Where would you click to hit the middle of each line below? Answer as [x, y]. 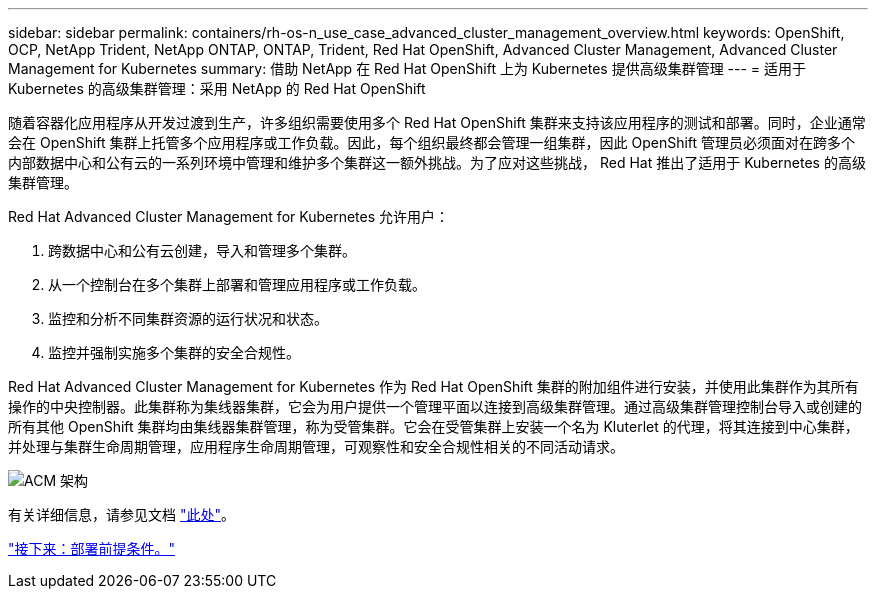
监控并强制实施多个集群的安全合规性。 [174, 352]
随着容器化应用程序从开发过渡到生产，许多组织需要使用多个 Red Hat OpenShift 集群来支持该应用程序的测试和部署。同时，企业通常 [437, 122]
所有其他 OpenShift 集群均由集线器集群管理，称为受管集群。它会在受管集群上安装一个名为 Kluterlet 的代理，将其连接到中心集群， [433, 426]
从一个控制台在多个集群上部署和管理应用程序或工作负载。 [237, 284]
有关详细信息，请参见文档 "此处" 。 [121, 514]
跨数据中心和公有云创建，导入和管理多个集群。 [202, 250]
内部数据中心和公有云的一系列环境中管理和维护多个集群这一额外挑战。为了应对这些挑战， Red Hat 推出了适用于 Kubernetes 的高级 [437, 162]
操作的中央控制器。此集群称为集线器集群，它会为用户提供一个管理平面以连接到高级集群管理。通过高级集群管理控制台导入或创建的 [435, 406]
